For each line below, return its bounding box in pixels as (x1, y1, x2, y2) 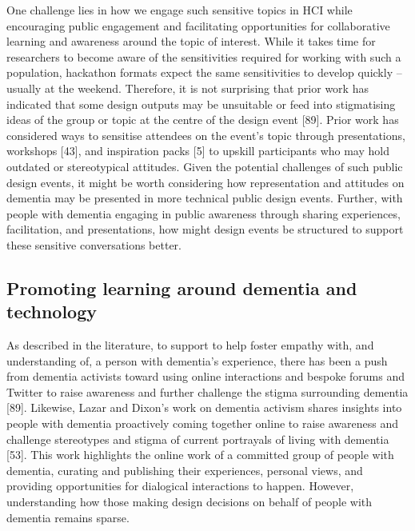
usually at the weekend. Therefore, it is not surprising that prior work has (6, 79, 369, 96)
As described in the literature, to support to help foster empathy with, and (6, 337, 374, 353)
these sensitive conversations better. (6, 236, 182, 253)
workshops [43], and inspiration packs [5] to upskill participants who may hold (6, 142, 389, 159)
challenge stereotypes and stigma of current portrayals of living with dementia (6, 430, 389, 447)
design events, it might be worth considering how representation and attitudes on (6, 174, 405, 190)
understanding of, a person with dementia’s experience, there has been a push (6, 352, 388, 369)
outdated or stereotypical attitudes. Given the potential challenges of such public (6, 158, 403, 174)
